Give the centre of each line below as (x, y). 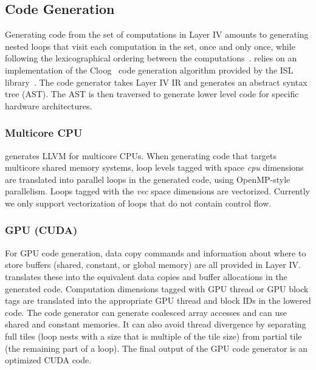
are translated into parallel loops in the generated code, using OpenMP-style (148, 179)
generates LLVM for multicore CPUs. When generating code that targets (141, 155)
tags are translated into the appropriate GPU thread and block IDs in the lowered (158, 300)
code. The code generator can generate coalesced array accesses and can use (146, 312)
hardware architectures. (49, 105)
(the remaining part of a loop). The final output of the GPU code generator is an (156, 348)
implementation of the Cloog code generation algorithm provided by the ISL (149, 70)
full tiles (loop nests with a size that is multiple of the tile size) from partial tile (153, 336)
